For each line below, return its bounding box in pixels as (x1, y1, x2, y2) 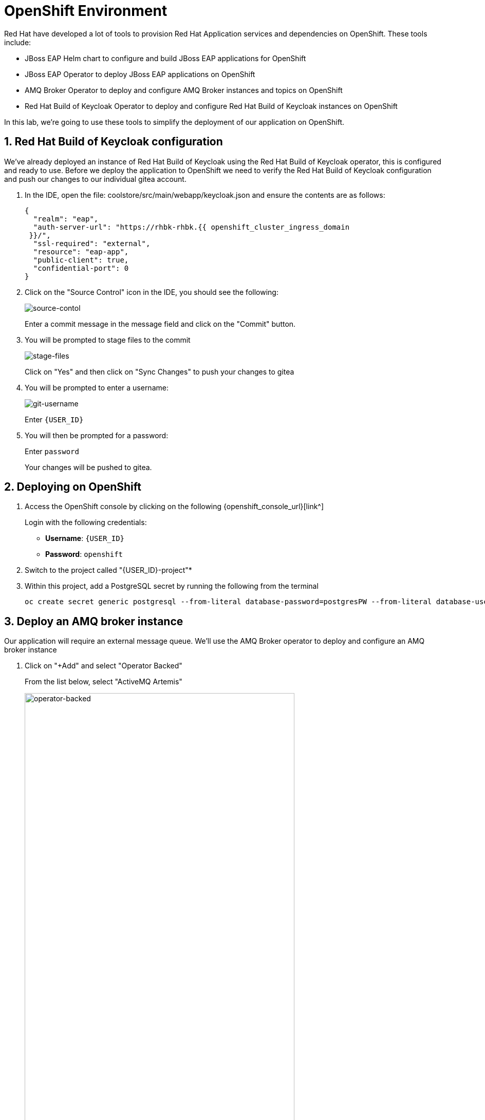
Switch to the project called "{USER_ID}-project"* (25, 566, 192, 575)
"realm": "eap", (33, 214, 99, 223)
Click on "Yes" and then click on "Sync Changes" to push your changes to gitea (25, 367, 294, 376)
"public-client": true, (33, 255, 129, 264)
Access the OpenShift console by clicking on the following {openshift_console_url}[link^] (25, 502, 324, 511)
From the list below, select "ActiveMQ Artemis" (25, 677, 182, 686)
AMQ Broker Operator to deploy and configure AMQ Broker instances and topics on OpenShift (25, 85, 343, 95)
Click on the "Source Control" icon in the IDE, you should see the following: (25, 287, 278, 296)
